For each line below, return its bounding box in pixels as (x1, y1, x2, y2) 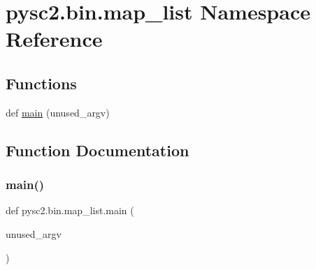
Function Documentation (6, 139, 189, 160)
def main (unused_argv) (6, 105, 110, 119)
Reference (6, 24, 103, 53)
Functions (6, 72, 77, 93)
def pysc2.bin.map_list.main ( (6, 203, 134, 218)
